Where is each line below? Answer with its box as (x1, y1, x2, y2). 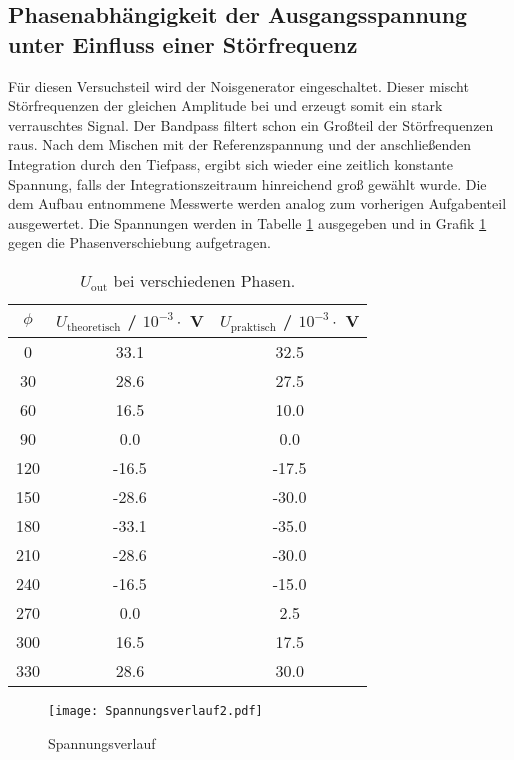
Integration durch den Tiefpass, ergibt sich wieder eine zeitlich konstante (8, 153, 453, 174)
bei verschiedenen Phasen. (113, 268, 296, 292)
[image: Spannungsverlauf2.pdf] (48, 703, 263, 718)
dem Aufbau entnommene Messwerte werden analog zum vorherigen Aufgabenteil (8, 193, 507, 214)
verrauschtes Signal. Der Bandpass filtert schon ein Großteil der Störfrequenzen (8, 114, 494, 135)
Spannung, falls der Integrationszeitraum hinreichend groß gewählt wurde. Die (8, 173, 487, 194)
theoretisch (66, 322, 121, 334)
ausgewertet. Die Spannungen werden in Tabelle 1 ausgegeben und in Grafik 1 (8, 212, 487, 233)
